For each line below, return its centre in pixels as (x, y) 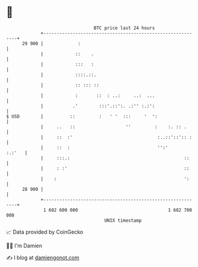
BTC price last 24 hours (124, 28)
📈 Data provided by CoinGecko (45, 232)
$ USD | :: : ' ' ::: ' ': (82, 116)
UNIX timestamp (123, 220)
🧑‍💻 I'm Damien (24, 246)
